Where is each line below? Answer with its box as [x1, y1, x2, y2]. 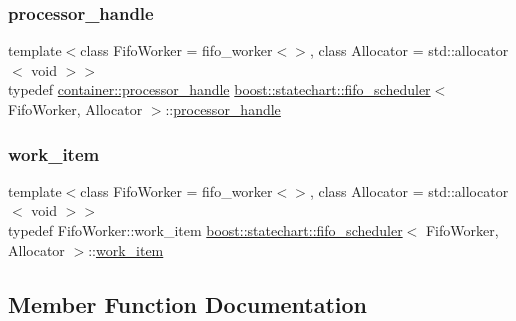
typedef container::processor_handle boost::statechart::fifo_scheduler [8, 79, 431, 100]
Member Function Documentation [8, 288, 368, 319]
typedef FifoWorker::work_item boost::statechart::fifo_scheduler [8, 220, 403, 240]
